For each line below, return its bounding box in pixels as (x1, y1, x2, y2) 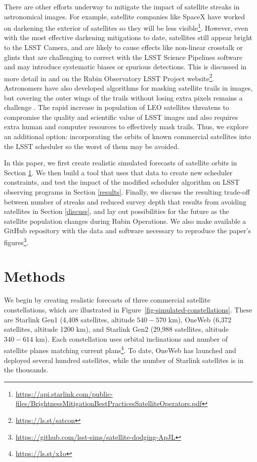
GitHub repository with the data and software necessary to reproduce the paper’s (4, 225, 251, 236)
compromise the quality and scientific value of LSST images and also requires (4, 111, 238, 122)
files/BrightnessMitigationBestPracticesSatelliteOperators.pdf (15, 398, 202, 409)
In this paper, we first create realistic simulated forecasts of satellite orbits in (4, 157, 237, 168)
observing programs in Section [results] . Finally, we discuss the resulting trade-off (4, 187, 250, 197)
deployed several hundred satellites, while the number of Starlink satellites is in (4, 355, 244, 365)
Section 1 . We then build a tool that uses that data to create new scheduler (4, 167, 233, 177)
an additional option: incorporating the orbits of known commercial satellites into (4, 131, 251, 142)
